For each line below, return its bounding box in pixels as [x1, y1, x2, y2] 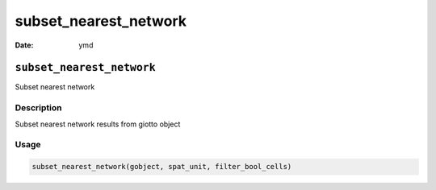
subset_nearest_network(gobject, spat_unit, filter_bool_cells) [31, 162, 292, 171]
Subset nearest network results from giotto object [15, 119, 181, 129]
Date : [15, 40, 34, 50]
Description [15, 102, 62, 114]
